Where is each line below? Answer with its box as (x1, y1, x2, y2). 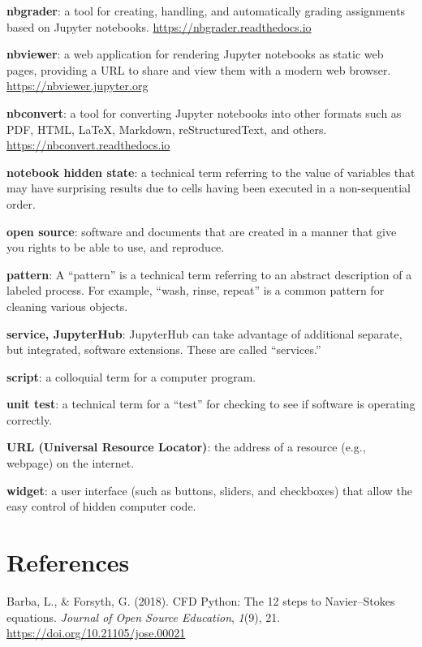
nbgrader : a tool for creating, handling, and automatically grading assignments (6, 2, 406, 19)
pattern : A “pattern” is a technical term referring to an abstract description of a (6, 265, 412, 283)
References (6, 546, 130, 579)
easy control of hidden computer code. (6, 498, 196, 515)
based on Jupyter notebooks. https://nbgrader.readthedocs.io (6, 18, 312, 35)
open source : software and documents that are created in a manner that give (6, 222, 397, 239)
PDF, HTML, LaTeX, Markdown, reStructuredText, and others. (6, 120, 327, 137)
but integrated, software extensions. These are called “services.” (6, 341, 321, 358)
